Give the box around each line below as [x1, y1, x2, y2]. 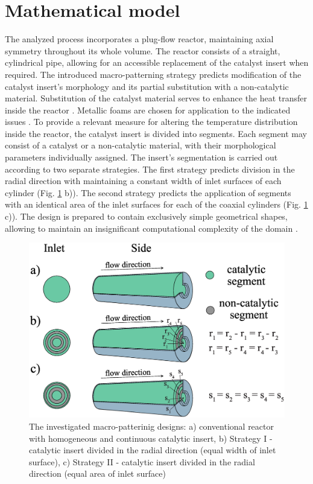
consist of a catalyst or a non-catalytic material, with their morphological [5, 139, 276, 151]
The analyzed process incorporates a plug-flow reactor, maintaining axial [5, 33, 274, 45]
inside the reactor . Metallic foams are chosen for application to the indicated [5, 103, 291, 116]
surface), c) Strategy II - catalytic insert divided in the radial [29, 455, 255, 468]
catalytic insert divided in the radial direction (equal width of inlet [29, 444, 276, 456]
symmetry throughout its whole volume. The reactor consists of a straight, [5, 44, 280, 57]
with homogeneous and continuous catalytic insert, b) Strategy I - [29, 431, 273, 444]
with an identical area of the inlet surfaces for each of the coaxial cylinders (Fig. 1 [5, 198, 308, 211]
